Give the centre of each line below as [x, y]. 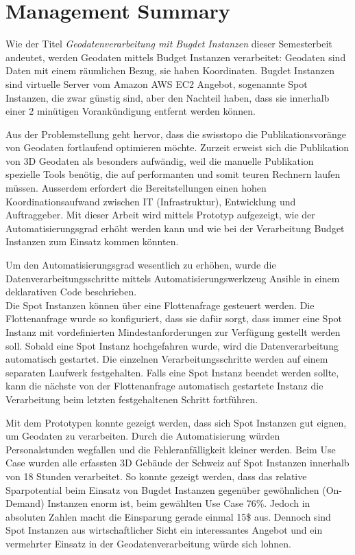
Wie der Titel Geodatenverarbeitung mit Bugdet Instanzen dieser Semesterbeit [169, 44]
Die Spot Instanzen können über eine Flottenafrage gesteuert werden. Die [160, 305]
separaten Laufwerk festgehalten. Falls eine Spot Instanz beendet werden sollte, [172, 372]
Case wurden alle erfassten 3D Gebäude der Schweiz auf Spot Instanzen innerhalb [177, 463]
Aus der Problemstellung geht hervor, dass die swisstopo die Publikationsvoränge [176, 134]
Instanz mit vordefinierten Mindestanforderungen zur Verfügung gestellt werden [173, 332]
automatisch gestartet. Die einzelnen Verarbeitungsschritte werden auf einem [167, 359]
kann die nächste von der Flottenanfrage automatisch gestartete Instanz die [164, 386]
